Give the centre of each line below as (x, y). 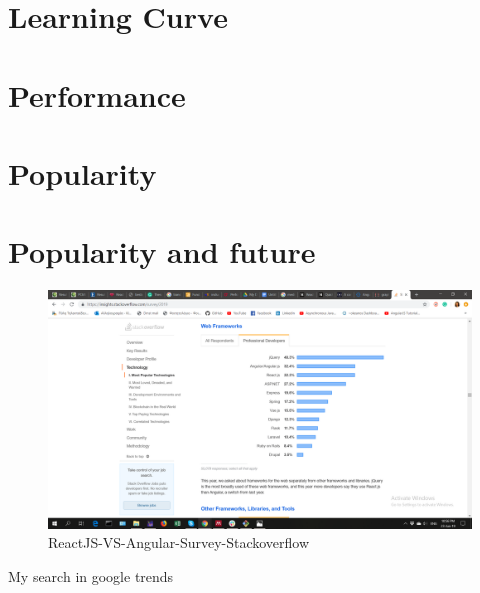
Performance (97, 94)
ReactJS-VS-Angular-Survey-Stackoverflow (179, 542)
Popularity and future (162, 251)
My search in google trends (91, 575)
